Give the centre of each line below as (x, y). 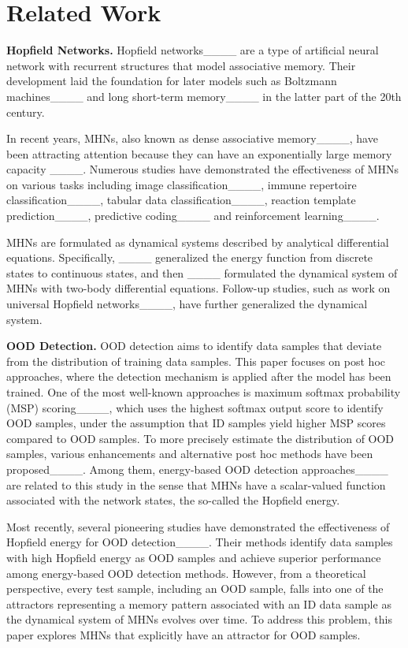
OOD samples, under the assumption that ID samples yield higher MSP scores (196, 423)
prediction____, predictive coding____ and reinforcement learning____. (193, 216)
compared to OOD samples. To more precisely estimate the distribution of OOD (200, 438)
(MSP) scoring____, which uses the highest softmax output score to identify (195, 407)
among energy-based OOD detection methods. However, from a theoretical (186, 573)
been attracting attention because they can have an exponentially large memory (199, 153)
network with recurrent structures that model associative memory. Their (181, 65)
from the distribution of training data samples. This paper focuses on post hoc (196, 361)
